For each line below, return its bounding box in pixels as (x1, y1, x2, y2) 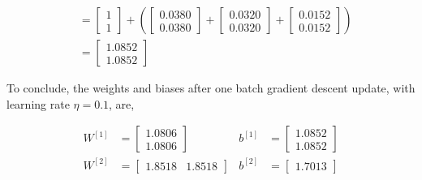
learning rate (6, 95, 70, 112)
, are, (109, 95, 135, 112)
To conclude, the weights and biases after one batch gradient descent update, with (6, 79, 416, 96)
